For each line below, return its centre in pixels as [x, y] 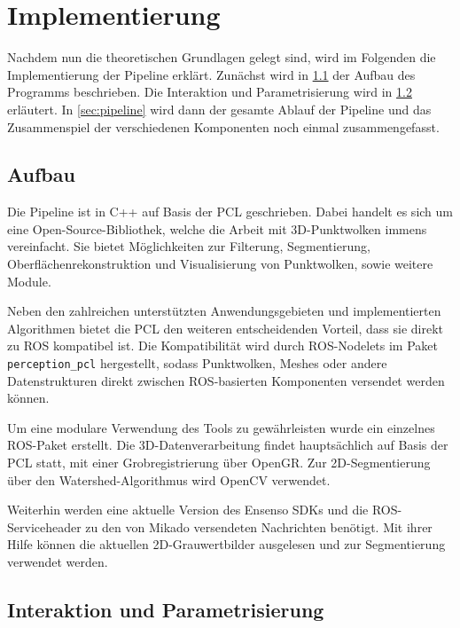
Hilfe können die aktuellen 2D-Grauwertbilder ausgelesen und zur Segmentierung [226, 544]
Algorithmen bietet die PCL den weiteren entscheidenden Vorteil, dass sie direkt [226, 328]
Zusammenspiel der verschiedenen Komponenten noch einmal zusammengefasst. [223, 126]
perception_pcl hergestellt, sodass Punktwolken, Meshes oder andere [197, 363]
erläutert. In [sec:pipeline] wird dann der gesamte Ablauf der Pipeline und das [219, 109]
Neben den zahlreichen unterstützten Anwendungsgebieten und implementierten [224, 311]
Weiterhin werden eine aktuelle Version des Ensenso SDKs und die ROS [203, 510]
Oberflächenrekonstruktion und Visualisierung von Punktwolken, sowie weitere [220, 264]
